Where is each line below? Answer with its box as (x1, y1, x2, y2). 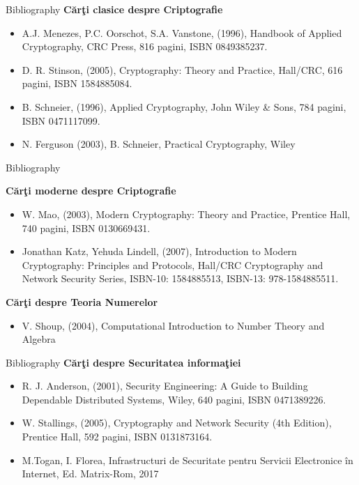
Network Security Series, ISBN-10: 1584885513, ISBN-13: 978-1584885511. (22, 271, 339, 286)
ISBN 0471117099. (22, 113, 100, 128)
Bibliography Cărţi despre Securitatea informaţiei (6, 355, 241, 369)
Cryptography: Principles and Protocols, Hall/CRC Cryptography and (22, 257, 323, 272)
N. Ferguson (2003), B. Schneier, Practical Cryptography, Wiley (22, 137, 296, 151)
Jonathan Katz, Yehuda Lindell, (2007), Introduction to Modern (22, 244, 297, 259)
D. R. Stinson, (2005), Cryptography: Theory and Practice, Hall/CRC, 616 (22, 62, 343, 77)
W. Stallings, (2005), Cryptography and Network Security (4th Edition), (22, 415, 332, 430)
